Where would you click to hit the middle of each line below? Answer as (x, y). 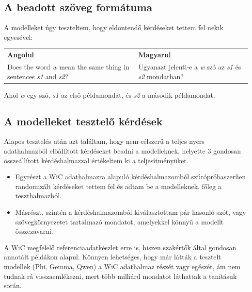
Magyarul (155, 55)
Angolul (21, 55)
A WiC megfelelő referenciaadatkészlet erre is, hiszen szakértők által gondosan (120, 247)
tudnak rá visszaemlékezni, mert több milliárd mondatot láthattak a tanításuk (120, 276)
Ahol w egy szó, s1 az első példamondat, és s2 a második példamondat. (110, 94)
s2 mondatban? (161, 76)
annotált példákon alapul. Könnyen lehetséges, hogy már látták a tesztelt (112, 257)
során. (13, 285)
